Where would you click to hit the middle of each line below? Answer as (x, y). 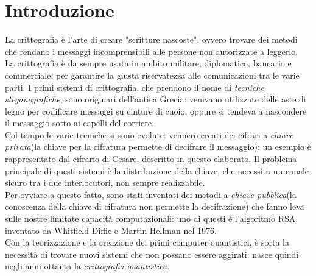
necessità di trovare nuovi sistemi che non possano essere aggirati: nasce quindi (152, 254)
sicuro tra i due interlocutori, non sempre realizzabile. (105, 182)
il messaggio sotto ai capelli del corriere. (79, 123)
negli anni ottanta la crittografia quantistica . (87, 266)
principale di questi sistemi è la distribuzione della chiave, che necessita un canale (157, 170)
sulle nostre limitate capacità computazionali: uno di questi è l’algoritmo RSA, (152, 218)
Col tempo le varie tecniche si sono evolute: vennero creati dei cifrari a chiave (149, 134)
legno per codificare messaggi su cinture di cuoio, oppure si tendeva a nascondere (156, 111)
